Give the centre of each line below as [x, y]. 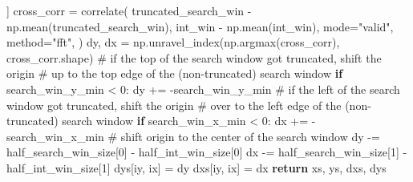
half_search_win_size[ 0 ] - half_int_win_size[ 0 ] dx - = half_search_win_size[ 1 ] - [207, 152]
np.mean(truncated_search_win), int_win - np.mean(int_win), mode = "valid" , [200, 26]
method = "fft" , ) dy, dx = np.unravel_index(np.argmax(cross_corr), [173, 42]
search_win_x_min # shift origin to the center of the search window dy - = [193, 136]
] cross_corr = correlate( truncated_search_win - [129, 10]
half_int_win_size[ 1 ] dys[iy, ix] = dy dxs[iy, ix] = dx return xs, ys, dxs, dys [196, 167]
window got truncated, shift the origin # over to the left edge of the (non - [189, 105]
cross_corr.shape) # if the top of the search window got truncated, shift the [194, 57]
